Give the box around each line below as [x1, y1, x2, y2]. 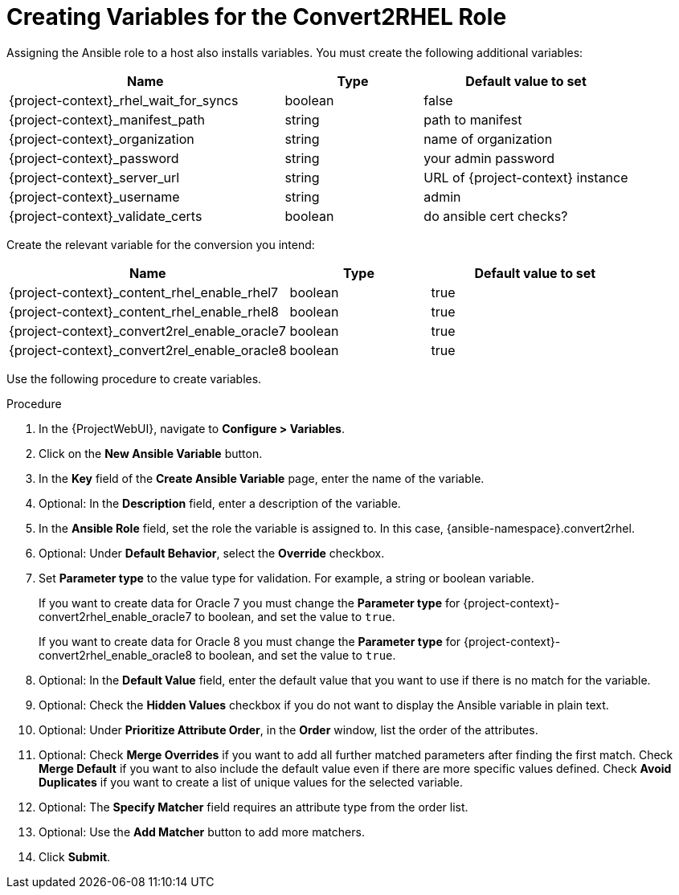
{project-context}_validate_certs [9, 207, 202, 224]
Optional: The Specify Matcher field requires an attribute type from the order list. [39, 799, 468, 814]
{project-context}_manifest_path [9, 111, 206, 128]
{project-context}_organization [9, 130, 194, 147]
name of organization [423, 130, 553, 147]
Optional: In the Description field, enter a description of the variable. [39, 496, 401, 510]
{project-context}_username [9, 188, 180, 205]
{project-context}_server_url [9, 169, 180, 186]
